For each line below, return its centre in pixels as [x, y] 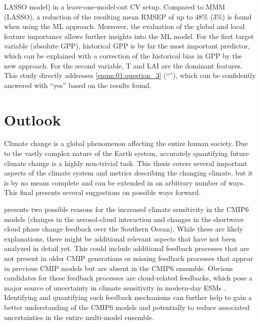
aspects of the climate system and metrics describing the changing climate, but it [128, 173]
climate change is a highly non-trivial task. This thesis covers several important [126, 163]
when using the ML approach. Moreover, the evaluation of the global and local [124, 26]
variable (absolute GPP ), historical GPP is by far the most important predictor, [127, 46]
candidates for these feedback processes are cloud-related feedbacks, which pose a [128, 278]
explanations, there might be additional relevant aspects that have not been [120, 238]
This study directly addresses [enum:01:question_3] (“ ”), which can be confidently [130, 75]
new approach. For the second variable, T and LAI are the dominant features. [123, 65]
